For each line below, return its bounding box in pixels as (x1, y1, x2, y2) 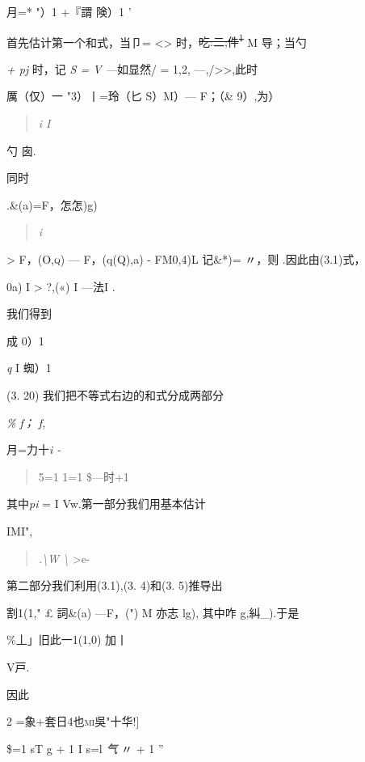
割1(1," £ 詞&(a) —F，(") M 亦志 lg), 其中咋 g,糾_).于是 (6, 603, 300, 620)
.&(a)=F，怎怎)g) (6, 196, 98, 213)
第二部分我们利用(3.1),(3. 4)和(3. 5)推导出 (6, 577, 223, 594)
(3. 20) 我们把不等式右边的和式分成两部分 (6, 386, 224, 403)
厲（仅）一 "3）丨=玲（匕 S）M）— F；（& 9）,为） (6, 87, 280, 104)
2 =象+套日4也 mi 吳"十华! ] (6, 713, 140, 730)
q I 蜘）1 (6, 359, 52, 376)
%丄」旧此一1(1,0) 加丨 (6, 631, 128, 648)
